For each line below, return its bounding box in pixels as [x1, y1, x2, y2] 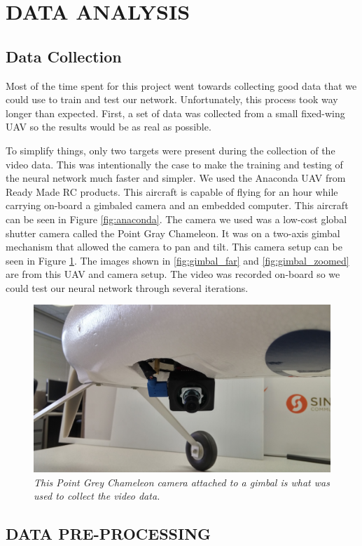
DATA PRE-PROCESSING [6, 523, 211, 545]
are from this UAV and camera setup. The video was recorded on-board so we [6, 267, 340, 281]
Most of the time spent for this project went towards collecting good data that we [6, 78, 357, 93]
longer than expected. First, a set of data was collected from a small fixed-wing [6, 105, 345, 120]
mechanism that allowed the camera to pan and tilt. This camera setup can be [6, 239, 342, 254]
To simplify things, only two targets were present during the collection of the [6, 142, 335, 157]
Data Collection [6, 45, 122, 67]
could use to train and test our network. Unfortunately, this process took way [6, 92, 338, 107]
